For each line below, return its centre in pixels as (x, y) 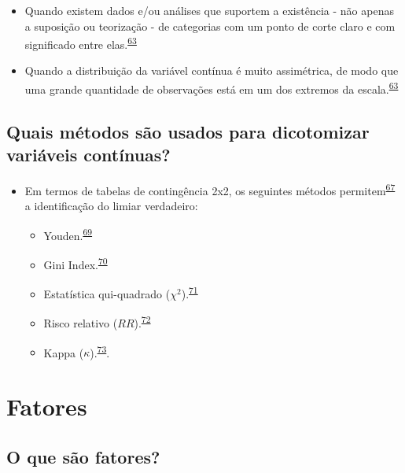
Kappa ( (64, 352)
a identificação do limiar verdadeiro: (111, 206)
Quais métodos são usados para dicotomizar (188, 131)
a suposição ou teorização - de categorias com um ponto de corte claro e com (210, 26)
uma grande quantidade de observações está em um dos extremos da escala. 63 (212, 88)
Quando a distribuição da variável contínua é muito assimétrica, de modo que (212, 70)
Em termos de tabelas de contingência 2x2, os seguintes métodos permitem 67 (210, 189)
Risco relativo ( (81, 323)
